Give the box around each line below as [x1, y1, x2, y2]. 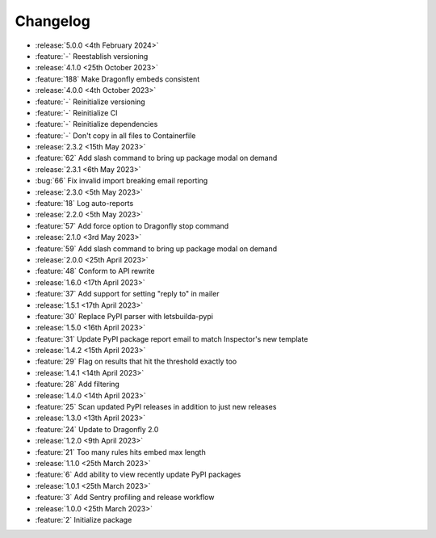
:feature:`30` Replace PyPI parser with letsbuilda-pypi [35, 311, 214, 321]
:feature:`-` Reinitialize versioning [35, 97, 145, 107]
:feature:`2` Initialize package [35, 515, 132, 524]
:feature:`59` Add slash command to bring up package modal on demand [35, 243, 278, 254]
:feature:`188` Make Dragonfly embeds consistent [35, 74, 200, 84]
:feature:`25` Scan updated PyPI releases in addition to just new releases [35, 402, 277, 412]
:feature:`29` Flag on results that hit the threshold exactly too [35, 356, 237, 367]
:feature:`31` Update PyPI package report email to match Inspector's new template [35, 334, 308, 343]
